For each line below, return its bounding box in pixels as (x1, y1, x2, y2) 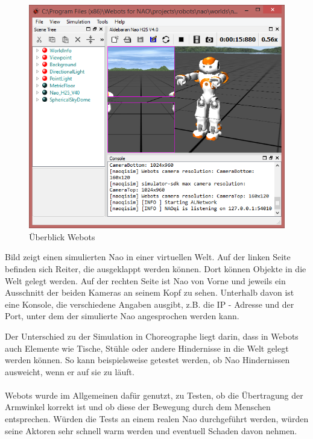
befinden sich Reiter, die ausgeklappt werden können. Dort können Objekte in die (5, 262, 306, 275)
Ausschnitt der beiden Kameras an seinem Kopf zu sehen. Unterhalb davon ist (5, 286, 294, 299)
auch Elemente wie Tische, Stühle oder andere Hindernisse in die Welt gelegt (5, 341, 289, 354)
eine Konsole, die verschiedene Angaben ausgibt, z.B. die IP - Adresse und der (5, 297, 294, 310)
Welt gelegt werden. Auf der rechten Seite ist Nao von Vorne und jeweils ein (5, 274, 286, 287)
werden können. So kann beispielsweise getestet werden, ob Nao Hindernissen (5, 353, 290, 366)
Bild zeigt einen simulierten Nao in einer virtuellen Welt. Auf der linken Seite (5, 251, 291, 263)
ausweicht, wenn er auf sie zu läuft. (5, 365, 134, 378)
